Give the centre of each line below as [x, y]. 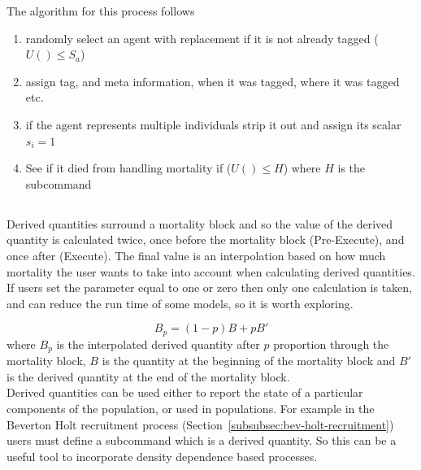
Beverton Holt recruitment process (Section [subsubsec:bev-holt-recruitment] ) [200, 424]
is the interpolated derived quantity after [158, 344]
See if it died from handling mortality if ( [128, 168]
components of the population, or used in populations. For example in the [191, 408]
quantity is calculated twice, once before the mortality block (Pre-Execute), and [206, 239]
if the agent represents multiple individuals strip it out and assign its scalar [213, 124]
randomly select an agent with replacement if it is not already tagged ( [202, 38]
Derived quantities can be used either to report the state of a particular [185, 392]
